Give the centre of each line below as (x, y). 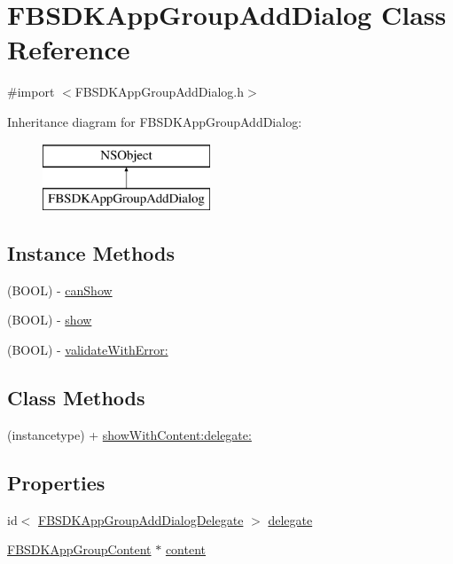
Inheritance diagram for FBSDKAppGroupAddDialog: (155, 121)
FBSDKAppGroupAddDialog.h (160, 92)
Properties (56, 482)
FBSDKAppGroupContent (79, 549)
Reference (69, 49)
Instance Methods (91, 253)
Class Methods (76, 398)
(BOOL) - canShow (60, 290)
